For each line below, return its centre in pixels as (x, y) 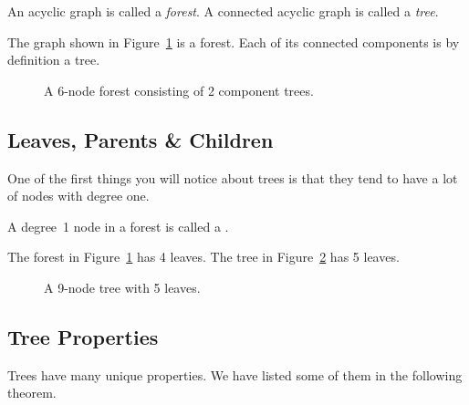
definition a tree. (54, 60)
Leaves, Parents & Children (141, 139)
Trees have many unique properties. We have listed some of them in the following (235, 374)
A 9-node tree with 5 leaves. (122, 287)
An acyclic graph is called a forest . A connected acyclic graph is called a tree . (223, 11)
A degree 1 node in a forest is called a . (118, 226)
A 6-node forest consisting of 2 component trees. (179, 90)
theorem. (32, 393)
